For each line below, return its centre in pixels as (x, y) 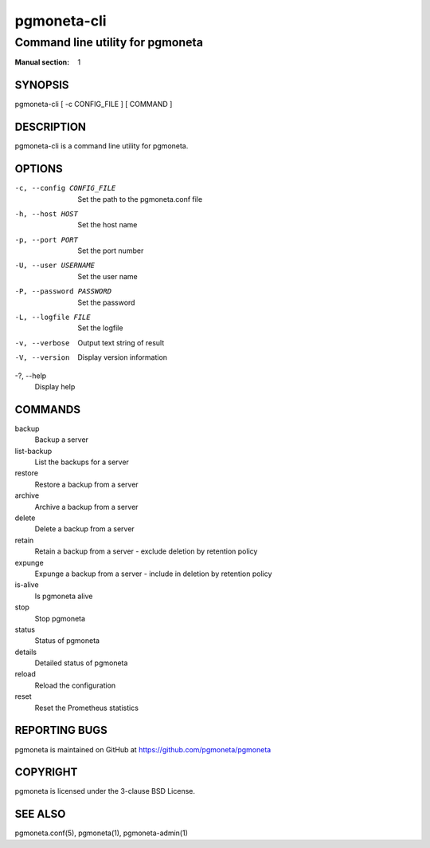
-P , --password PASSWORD (63, 292)
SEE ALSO (40, 814)
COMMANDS (48, 410)
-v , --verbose (42, 343)
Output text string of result (121, 342)
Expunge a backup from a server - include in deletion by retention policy (153, 574)
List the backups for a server (82, 462)
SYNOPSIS (42, 85)
